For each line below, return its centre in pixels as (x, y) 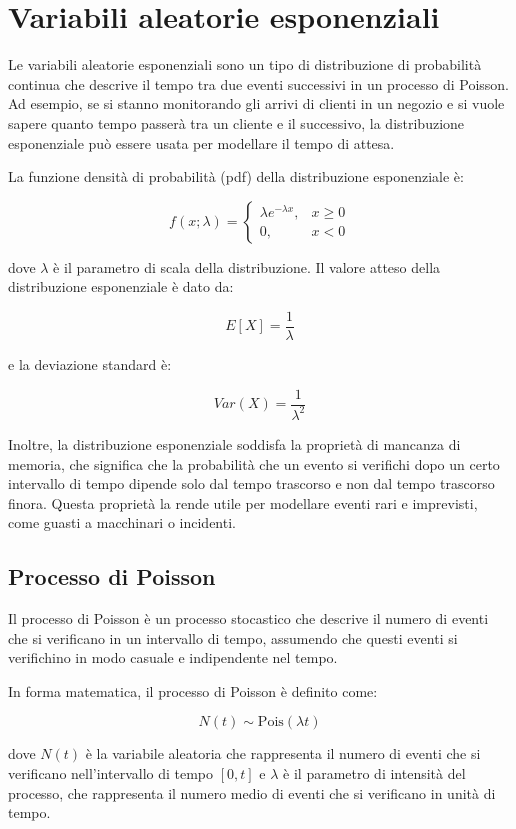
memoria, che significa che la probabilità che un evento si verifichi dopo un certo (254, 463)
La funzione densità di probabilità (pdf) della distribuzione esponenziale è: (236, 176)
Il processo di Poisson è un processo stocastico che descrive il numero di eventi (248, 618)
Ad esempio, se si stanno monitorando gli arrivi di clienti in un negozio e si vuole (256, 103)
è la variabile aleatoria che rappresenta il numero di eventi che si (283, 753)
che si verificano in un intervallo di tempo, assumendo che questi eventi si (233, 637)
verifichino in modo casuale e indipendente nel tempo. (173, 657)
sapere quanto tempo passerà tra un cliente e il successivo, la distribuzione (236, 122)
